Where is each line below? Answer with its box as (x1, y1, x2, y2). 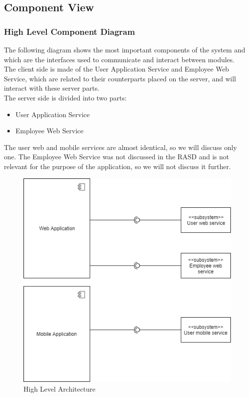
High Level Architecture (23, 383, 95, 394)
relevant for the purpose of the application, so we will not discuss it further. (4, 161, 231, 171)
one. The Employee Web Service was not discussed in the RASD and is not (4, 151, 229, 162)
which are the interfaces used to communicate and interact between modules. (4, 54, 235, 64)
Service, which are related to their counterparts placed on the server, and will (4, 73, 236, 83)
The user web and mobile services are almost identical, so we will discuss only (4, 142, 237, 152)
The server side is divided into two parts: (4, 92, 127, 102)
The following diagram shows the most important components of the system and (4, 45, 246, 54)
